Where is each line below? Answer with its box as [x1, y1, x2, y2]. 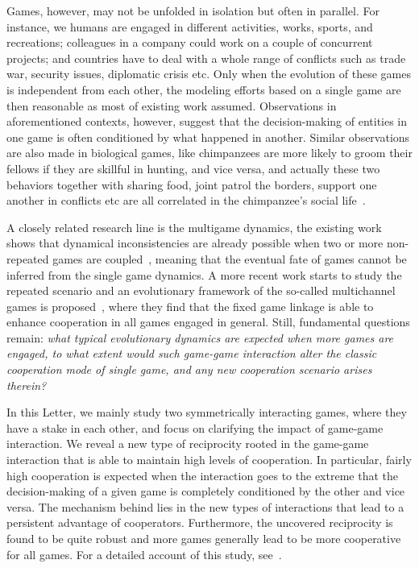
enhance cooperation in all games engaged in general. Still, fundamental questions [6, 313, 410, 330]
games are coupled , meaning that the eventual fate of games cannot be [52, 250, 407, 267]
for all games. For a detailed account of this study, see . [6, 545, 282, 562]
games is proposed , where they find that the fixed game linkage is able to [6, 297, 374, 314]
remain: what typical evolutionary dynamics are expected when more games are [6, 329, 394, 346]
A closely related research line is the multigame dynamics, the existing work [6, 218, 382, 235]
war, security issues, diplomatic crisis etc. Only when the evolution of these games [6, 65, 411, 82]
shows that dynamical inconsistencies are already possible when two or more [6, 234, 384, 251]
